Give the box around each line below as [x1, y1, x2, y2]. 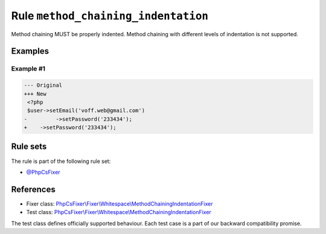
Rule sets [11, 142, 47, 152]
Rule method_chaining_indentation [11, 9, 208, 22]
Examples [11, 46, 50, 57]
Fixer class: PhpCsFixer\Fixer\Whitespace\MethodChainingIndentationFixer [26, 200, 213, 207]
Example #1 [11, 65, 45, 73]
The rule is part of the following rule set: [11, 157, 111, 165]
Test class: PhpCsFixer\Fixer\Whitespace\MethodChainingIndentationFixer [26, 209, 211, 216]
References [11, 184, 56, 194]
